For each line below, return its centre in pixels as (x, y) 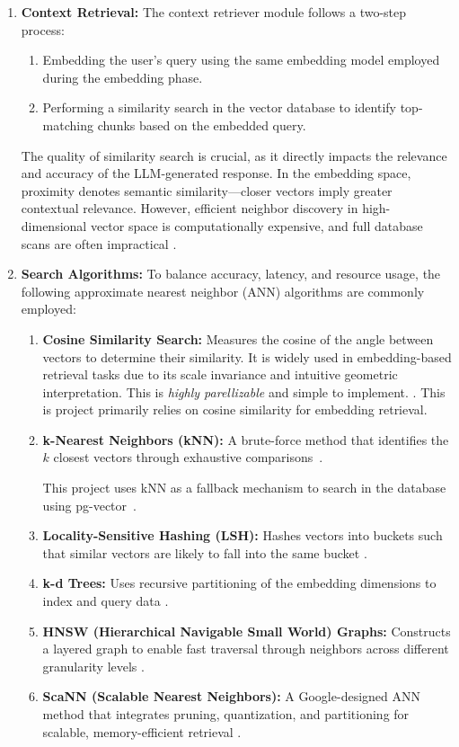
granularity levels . (93, 666)
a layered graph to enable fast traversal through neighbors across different (246, 649)
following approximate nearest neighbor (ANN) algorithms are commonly (223, 291)
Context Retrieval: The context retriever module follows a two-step (214, 12)
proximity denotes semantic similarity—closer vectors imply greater (207, 190)
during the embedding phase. (123, 77)
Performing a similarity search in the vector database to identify (219, 107)
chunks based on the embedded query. (202, 124)
